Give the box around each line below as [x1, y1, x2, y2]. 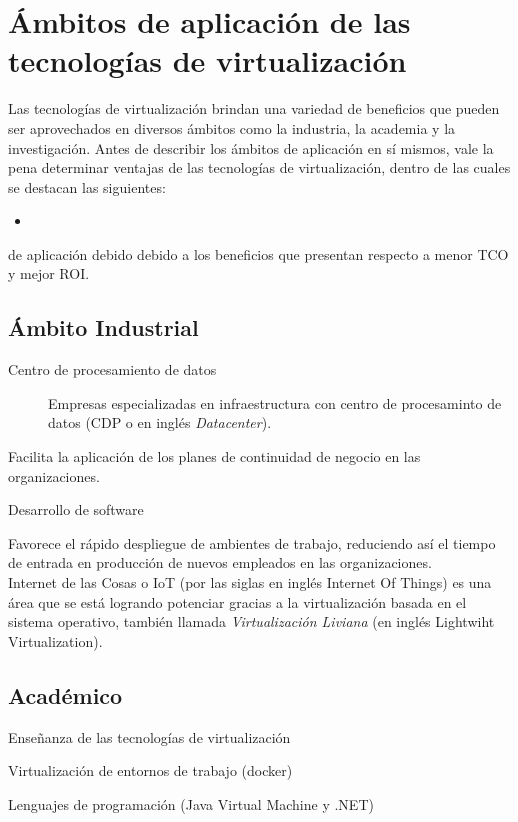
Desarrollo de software [8, 499, 144, 520]
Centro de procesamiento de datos [8, 359, 217, 380]
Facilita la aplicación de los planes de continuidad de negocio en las [8, 446, 421, 467]
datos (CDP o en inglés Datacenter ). [48, 412, 272, 433]
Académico [8, 679, 123, 710]
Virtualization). [8, 630, 103, 651]
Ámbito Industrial [8, 312, 199, 343]
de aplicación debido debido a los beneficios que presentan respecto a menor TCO [8, 243, 509, 264]
